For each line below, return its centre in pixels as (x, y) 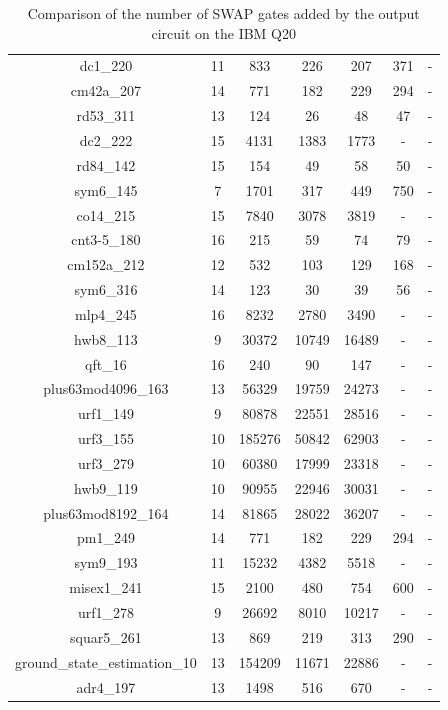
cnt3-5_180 (106, 239)
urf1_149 (105, 413)
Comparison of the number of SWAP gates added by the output (223, 13)
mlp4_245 (105, 313)
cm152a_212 (106, 264)
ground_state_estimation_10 (106, 661)
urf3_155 (105, 438)
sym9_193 (106, 562)
